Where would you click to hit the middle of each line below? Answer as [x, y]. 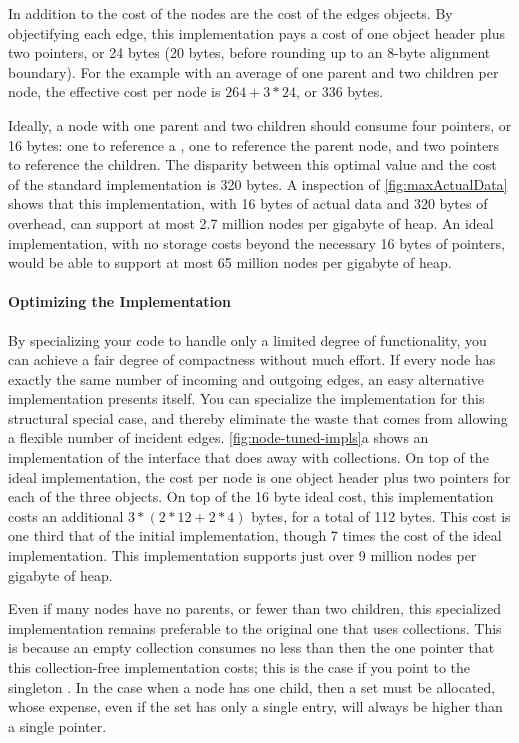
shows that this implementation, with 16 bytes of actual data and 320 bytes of [248, 203]
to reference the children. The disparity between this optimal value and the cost [252, 164]
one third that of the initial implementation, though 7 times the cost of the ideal [255, 535]
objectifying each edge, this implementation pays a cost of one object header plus [256, 32]
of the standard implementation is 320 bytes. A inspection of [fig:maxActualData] [258, 183]
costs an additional [66, 515]
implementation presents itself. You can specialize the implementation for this [246, 398]
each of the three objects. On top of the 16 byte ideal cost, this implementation [251, 496]
